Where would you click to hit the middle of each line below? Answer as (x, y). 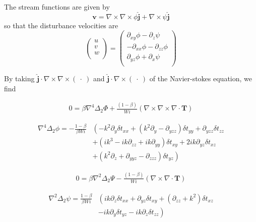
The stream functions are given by (57, 7)
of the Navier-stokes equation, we (201, 78)
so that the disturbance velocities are (61, 25)
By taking (19, 78)
